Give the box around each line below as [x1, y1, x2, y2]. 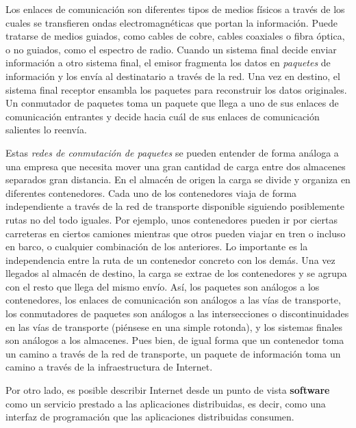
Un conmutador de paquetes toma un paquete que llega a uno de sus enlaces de [5, 96, 339, 110]
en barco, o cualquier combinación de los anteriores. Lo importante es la [5, 239, 308, 254]
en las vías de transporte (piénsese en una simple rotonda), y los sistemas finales [5, 319, 343, 334]
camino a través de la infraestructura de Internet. [5, 360, 213, 374]
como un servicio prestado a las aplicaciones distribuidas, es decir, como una [5, 396, 326, 410]
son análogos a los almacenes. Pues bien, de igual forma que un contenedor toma [5, 333, 344, 347]
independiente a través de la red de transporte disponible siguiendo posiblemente [5, 199, 344, 213]
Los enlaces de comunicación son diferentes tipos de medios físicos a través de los [5, 2, 345, 16]
